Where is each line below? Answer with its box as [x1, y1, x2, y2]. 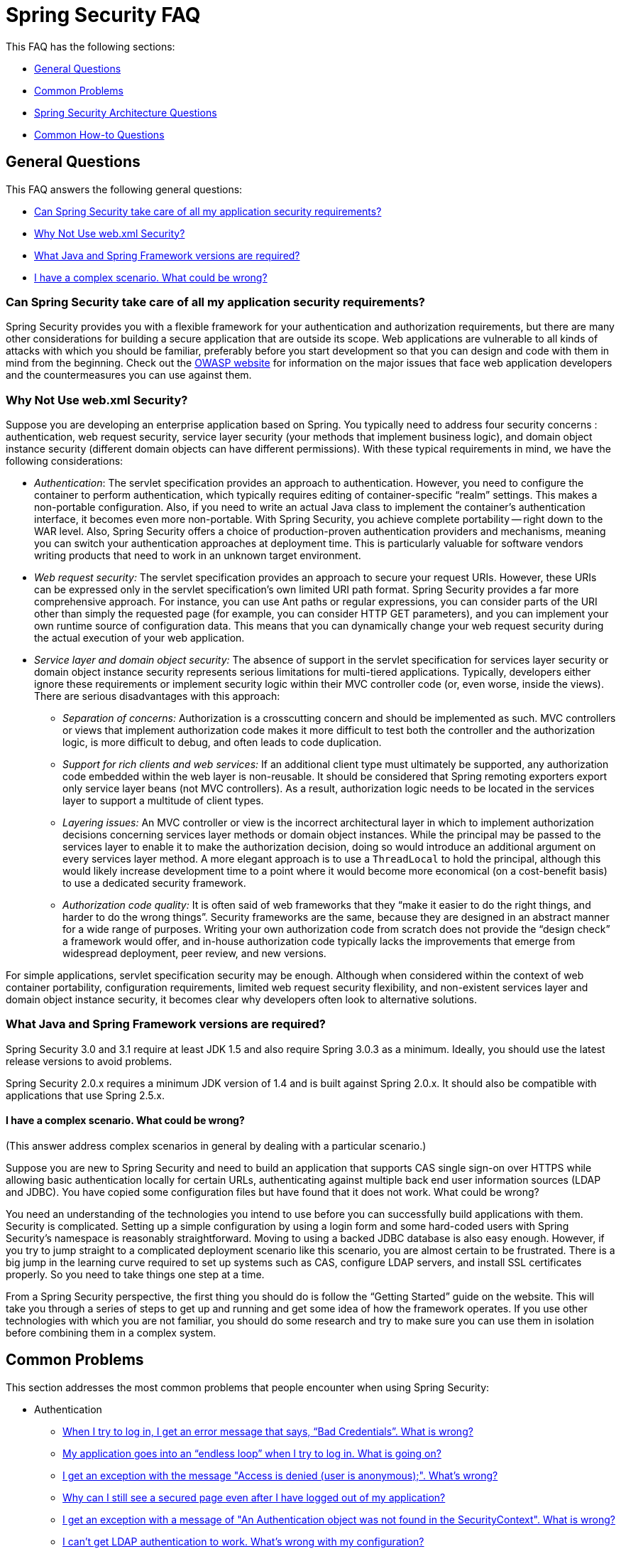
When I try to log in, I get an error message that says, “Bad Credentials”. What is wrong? [62, 1425, 473, 1437]
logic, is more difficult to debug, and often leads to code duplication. [62, 736, 382, 749]
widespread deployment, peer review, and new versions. [62, 947, 326, 960]
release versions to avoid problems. [6, 1054, 172, 1067]
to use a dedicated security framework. [62, 877, 246, 890]
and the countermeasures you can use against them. [6, 369, 252, 382]
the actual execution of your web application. [34, 632, 245, 644]
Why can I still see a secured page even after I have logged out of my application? [62, 1491, 446, 1504]
